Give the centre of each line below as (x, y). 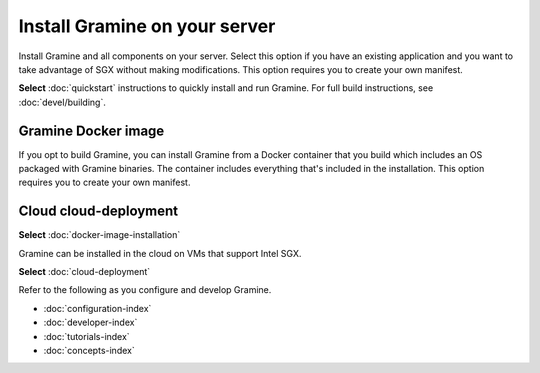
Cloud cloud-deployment (98, 211)
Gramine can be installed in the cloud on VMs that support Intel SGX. (160, 253)
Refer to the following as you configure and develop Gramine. (145, 290)
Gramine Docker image (91, 130)
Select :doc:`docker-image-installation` (99, 235)
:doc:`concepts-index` (89, 351)
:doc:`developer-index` (90, 322)
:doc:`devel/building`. (62, 102)
